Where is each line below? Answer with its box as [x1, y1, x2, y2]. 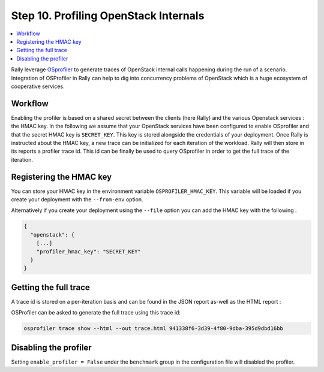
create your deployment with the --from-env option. [11, 196, 143, 203]
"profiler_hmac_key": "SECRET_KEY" [36, 248, 141, 255]
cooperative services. [11, 83, 65, 90]
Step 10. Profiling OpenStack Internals [11, 9, 205, 22]
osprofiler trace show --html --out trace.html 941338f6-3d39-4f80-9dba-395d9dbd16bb [23, 325, 283, 332]
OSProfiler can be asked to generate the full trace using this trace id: [11, 309, 181, 316]
